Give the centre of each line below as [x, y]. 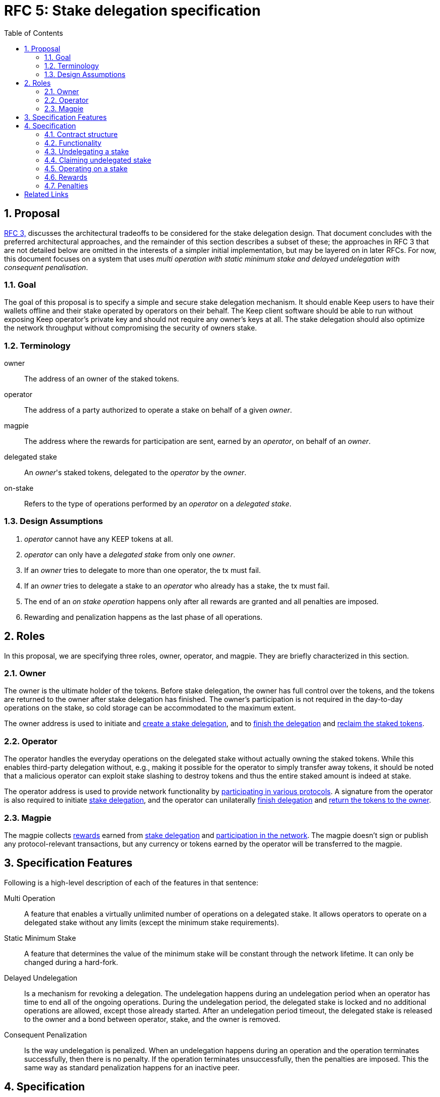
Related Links [46, 194]
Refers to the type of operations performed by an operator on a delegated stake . [158, 504]
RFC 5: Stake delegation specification [132, 11]
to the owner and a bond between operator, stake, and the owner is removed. [152, 1019]
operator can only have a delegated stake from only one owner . [130, 554]
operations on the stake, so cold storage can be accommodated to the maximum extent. [150, 708]
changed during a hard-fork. [71, 962]
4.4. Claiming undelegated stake [98, 160]
